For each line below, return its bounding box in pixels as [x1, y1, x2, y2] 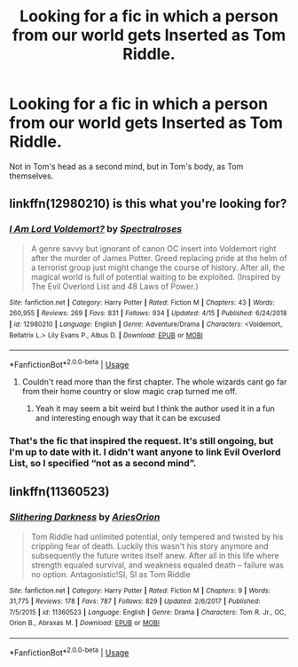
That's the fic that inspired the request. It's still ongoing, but [9, 434, 274, 447]
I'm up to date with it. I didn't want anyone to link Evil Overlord [9, 446, 281, 458]
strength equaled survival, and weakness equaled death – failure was [30, 560, 284, 570]
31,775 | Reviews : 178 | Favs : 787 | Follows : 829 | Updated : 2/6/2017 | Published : [9, 597, 261, 606]
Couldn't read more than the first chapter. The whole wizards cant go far [21, 376, 287, 387]
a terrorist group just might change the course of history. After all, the [30, 262, 286, 273]
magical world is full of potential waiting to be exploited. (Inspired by [30, 271, 281, 282]
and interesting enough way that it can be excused [35, 412, 221, 423]
